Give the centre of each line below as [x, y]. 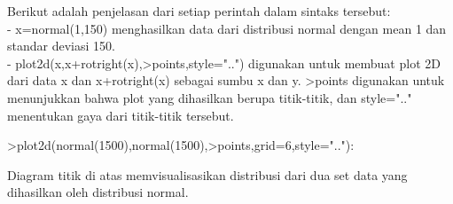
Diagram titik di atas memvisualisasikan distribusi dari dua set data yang [207, 174]
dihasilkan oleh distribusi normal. [98, 192]
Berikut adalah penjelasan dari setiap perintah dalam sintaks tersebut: [199, 11]
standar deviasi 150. [61, 46]
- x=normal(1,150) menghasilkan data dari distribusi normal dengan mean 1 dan [227, 28]
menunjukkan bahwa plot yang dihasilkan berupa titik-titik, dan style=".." [210, 97]
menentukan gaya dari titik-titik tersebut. [121, 115]
